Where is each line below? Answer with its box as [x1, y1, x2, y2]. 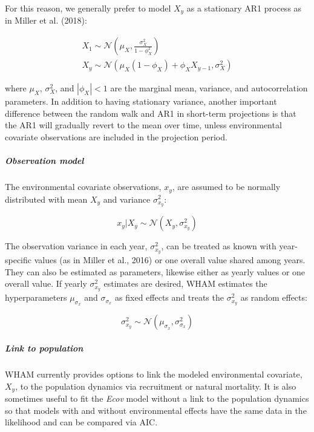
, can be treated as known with [161, 240, 276, 252]
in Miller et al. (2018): [5, 14, 87, 27]
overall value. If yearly [5, 277, 87, 290]
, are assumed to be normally [172, 180, 281, 193]
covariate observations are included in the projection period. [5, 130, 227, 143]
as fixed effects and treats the [115, 291, 224, 304]
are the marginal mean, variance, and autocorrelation [110, 82, 308, 94]
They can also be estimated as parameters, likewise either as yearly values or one [5, 265, 306, 278]
